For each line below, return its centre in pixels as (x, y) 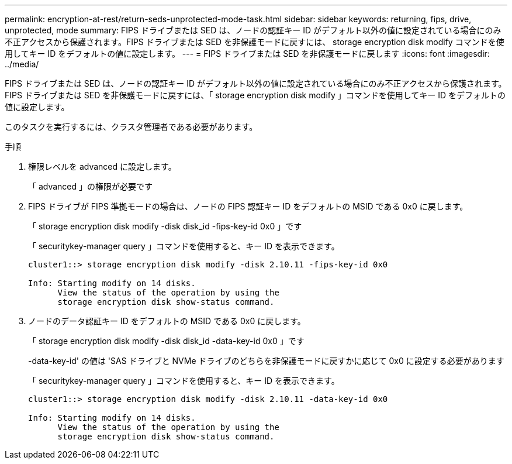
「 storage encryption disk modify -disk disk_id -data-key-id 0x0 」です (166, 341)
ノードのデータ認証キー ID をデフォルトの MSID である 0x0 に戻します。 (167, 321)
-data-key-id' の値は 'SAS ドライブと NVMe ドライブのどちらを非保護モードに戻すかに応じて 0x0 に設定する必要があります (266, 361)
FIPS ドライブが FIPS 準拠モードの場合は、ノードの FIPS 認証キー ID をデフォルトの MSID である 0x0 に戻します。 (248, 206)
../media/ (22, 64)
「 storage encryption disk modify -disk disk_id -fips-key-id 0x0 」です (165, 226)
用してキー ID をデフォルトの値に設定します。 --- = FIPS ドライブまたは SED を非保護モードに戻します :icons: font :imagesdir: (247, 54)
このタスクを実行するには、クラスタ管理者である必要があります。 (131, 127)
